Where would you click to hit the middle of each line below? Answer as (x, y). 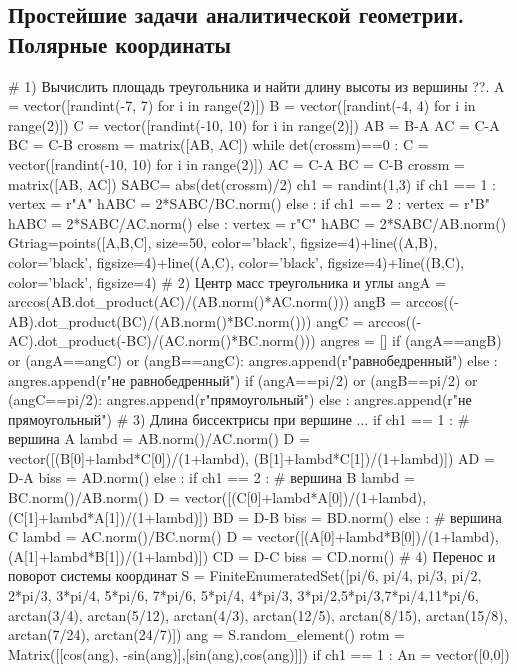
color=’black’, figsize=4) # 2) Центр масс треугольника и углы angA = (227, 281)
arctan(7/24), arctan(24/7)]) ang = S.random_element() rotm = (206, 634)
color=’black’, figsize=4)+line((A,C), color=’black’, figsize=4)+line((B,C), (236, 261)
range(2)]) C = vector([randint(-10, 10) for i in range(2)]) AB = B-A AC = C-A (254, 124)
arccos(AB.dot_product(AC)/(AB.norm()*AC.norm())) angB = (205, 301)
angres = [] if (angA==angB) (411, 340)
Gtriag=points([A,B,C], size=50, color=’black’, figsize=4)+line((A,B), (223, 242)
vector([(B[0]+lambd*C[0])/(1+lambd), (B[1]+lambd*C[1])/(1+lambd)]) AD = (251, 457)
